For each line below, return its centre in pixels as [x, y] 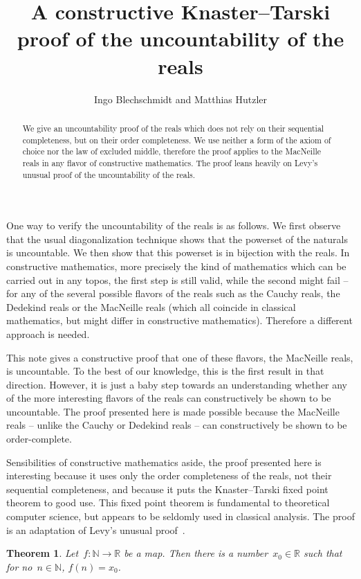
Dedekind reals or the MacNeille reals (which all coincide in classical [151, 306]
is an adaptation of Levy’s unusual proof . [96, 529]
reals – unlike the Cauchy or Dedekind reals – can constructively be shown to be [177, 425]
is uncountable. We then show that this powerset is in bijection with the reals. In [178, 252]
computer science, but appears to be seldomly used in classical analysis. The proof [180, 516]
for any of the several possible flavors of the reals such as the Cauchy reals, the [173, 293]
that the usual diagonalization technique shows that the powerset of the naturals [177, 239]
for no [19, 566]
